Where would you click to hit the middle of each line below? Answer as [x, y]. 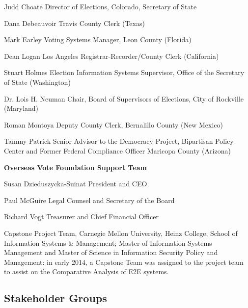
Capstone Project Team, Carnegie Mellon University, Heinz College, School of [121, 233]
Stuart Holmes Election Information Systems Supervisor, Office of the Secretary [124, 72]
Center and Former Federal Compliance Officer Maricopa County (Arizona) [117, 150]
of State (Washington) [37, 82]
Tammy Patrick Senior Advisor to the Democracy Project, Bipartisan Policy [119, 141]
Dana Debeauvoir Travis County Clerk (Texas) [74, 23]
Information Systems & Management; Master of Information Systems [108, 243]
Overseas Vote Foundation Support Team [75, 167]
